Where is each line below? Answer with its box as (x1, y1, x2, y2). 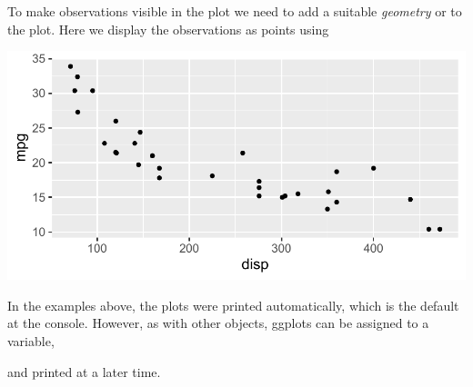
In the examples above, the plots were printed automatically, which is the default (7, 295, 459, 314)
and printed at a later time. (7, 362, 161, 381)
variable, (7, 331, 55, 350)
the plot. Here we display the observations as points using (7, 19, 329, 38)
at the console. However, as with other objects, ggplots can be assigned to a (7, 313, 429, 332)
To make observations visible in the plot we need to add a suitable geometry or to (7, 2, 462, 20)
